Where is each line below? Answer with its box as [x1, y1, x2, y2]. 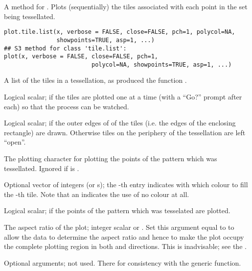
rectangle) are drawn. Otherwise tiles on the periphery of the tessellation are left [4, 127, 246, 137]
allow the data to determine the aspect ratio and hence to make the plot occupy [4, 231, 244, 242]
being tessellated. [4, 11, 55, 21]
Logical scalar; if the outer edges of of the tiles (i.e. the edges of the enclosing [4, 118, 236, 128]
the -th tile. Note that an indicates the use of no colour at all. [4, 189, 189, 199]
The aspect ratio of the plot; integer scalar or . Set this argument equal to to [4, 222, 234, 232]
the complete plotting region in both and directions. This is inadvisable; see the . [4, 241, 247, 251]
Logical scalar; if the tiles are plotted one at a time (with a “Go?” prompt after [4, 92, 242, 102]
